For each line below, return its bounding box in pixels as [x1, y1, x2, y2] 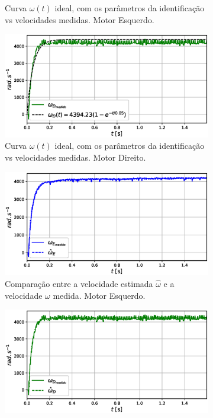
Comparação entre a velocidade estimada [5, 277, 153, 289]
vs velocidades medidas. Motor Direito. [5, 151, 146, 164]
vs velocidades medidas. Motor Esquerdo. [5, 13, 154, 25]
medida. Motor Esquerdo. [53, 289, 146, 301]
